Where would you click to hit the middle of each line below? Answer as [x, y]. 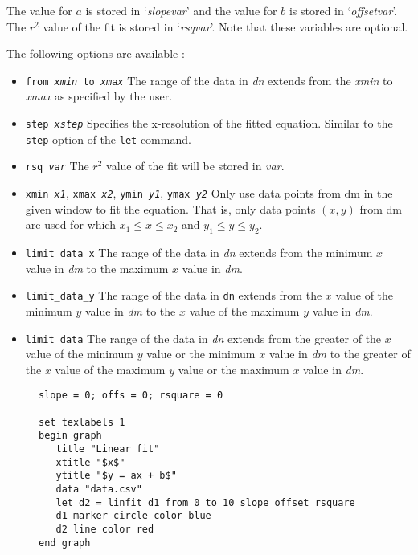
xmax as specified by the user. [99, 96]
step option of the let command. [108, 139]
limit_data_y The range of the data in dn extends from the [174, 295]
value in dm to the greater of [340, 354]
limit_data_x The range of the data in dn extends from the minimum [199, 253]
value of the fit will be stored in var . [195, 166]
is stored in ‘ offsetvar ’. [343, 10]
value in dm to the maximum [97, 268]
